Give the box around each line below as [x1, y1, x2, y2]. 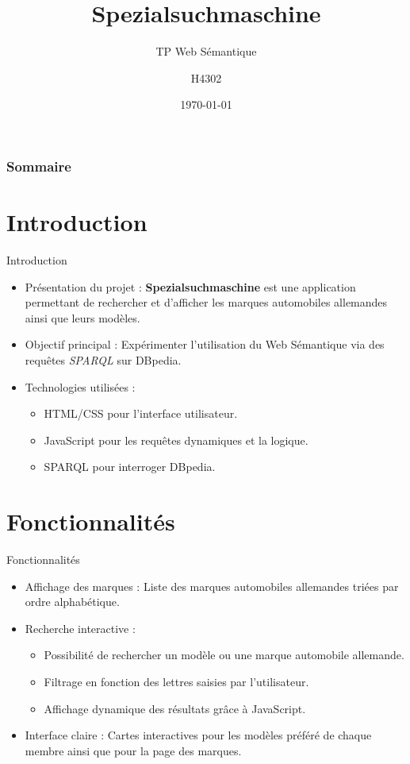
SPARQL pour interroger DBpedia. [44, 458, 216, 475]
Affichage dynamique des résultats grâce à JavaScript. [44, 700, 306, 716]
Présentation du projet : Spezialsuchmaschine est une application [25, 278, 356, 295]
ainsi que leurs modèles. [25, 309, 140, 326]
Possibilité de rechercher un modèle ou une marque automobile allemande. [44, 646, 404, 663]
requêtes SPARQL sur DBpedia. [25, 351, 182, 368]
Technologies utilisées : [25, 378, 136, 395]
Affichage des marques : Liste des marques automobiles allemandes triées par [25, 577, 399, 594]
